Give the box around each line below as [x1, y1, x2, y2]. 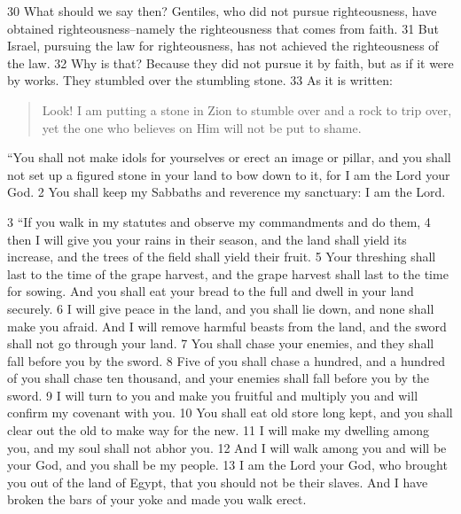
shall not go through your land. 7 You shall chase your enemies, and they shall [7, 334, 434, 353]
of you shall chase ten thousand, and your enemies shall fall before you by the [7, 369, 430, 387]
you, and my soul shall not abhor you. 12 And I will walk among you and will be [7, 438, 447, 456]
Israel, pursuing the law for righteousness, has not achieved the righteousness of [7, 36, 439, 55]
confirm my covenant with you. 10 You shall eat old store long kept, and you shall [7, 403, 453, 422]
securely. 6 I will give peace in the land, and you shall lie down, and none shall [7, 299, 434, 317]
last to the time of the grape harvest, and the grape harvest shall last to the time [7, 264, 449, 283]
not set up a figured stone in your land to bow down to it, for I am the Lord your [7, 165, 450, 183]
